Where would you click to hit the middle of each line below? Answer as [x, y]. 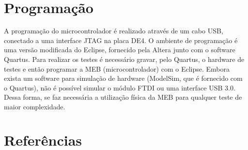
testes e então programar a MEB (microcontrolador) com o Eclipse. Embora [117, 68]
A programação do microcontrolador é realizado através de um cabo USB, [114, 31]
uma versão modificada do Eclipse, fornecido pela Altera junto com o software [120, 50]
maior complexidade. [35, 106]
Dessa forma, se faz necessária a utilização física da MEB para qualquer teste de [123, 97]
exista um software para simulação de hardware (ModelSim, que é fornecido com [123, 78]
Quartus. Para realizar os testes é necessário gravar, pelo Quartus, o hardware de [124, 59]
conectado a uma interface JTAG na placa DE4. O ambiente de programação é [121, 40]
